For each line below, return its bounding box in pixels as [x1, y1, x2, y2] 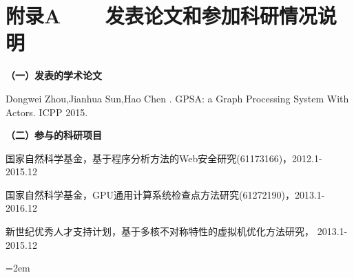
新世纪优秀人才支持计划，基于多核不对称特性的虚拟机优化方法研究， [6, 224, 314, 239]
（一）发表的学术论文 [6, 68, 102, 82]
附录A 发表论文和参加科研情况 [6, 1, 317, 30]
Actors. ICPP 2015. [6, 104, 88, 119]
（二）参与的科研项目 [6, 128, 102, 142]
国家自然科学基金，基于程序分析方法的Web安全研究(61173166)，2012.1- [6, 151, 322, 165]
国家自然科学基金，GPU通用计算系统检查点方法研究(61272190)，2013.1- [6, 187, 325, 201]
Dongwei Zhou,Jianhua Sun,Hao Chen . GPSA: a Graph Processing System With [6, 91, 349, 105]
